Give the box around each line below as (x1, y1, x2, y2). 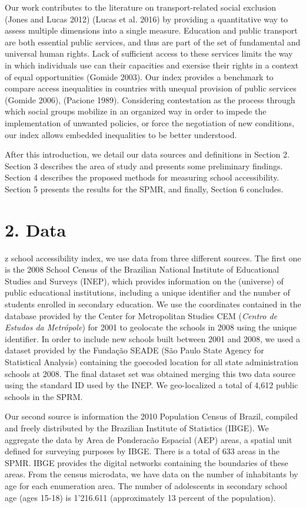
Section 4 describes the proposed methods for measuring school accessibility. (5, 171, 280, 183)
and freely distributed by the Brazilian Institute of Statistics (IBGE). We (5, 421, 269, 434)
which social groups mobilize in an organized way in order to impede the (5, 105, 267, 117)
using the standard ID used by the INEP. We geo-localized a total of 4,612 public (5, 379, 298, 391)
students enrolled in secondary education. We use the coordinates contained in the (5, 298, 301, 310)
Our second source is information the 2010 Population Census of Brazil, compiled (5, 410, 298, 422)
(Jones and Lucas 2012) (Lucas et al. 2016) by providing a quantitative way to (5, 12, 288, 25)
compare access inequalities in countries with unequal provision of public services (5, 82, 297, 94)
